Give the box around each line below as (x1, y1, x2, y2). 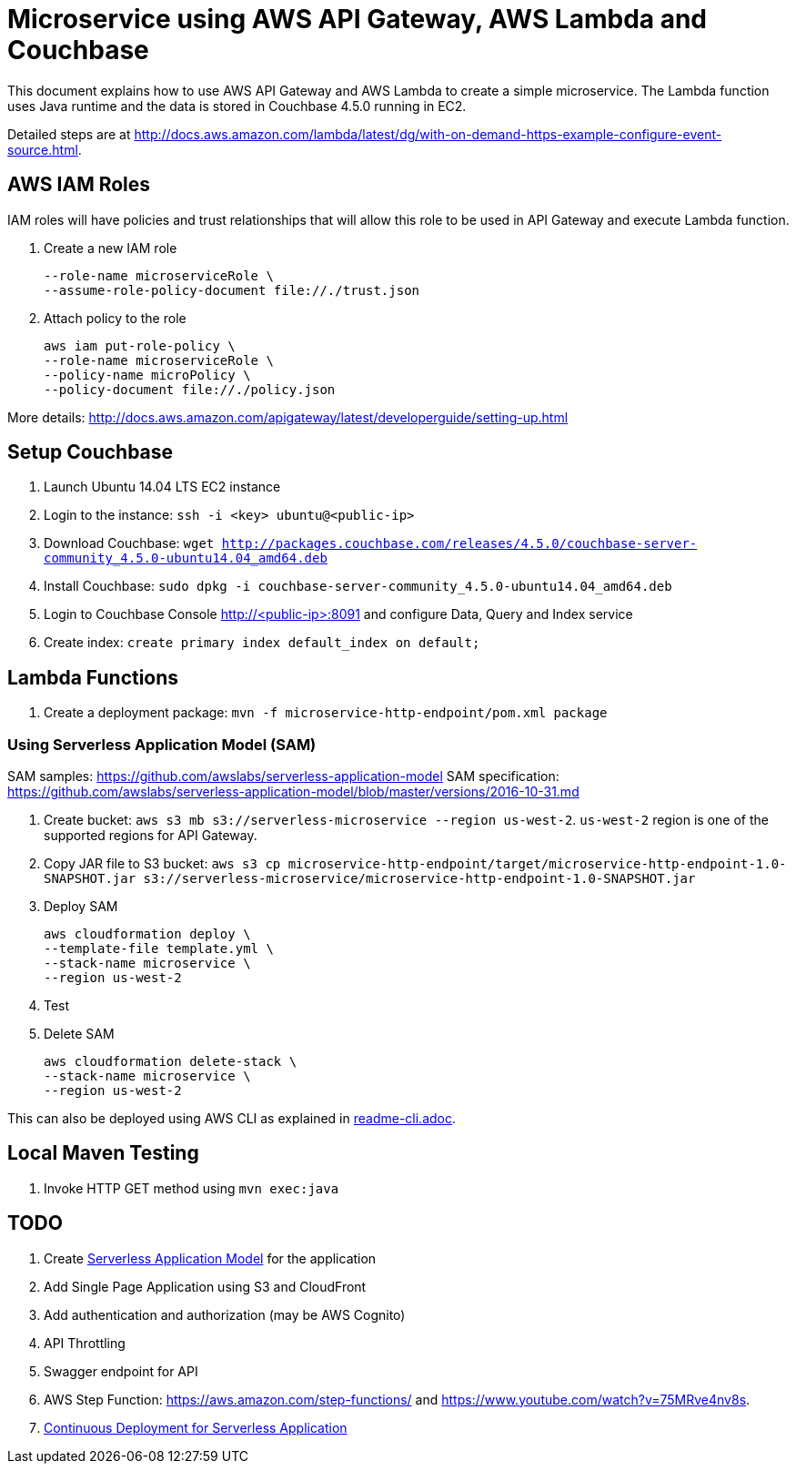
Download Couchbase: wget (44, 535, 215, 552)
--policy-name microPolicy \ (44, 367, 251, 382)
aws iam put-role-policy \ (44, 338, 236, 353)
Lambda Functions (7, 665, 179, 689)
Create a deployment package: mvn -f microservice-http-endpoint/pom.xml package (44, 705, 608, 721)
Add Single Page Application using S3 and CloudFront (44, 1278, 367, 1294)
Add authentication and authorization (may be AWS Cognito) (44, 1306, 406, 1323)
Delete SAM (44, 1026, 115, 1042)
